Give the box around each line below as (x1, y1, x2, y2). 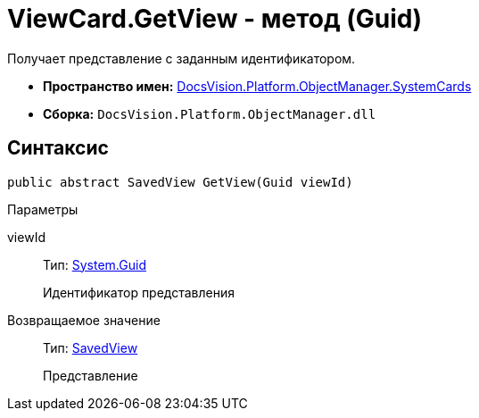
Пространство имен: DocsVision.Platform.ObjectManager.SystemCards (43, 78, 472, 94)
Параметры (7, 201, 78, 217)
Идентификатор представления (43, 284, 235, 300)
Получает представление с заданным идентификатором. (7, 50, 356, 66)
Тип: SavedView (43, 339, 138, 355)
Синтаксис (7, 137, 109, 160)
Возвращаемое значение (7, 312, 161, 328)
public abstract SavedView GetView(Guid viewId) (7, 174, 353, 189)
